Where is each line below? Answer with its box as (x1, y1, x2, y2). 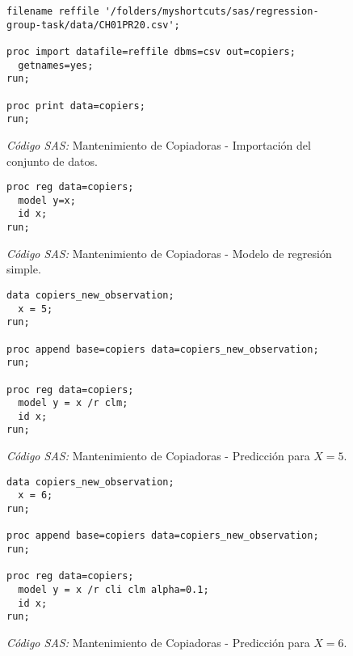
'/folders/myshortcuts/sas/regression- (104, 6, 319, 17)
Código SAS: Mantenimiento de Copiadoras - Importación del (6, 136, 311, 153)
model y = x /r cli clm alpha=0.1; (18, 583, 209, 595)
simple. (6, 260, 41, 277)
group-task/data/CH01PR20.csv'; (6, 19, 180, 31)
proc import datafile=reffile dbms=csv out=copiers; (6, 45, 296, 57)
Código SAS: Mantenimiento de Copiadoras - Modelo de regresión (6, 244, 332, 261)
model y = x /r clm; (18, 397, 128, 409)
